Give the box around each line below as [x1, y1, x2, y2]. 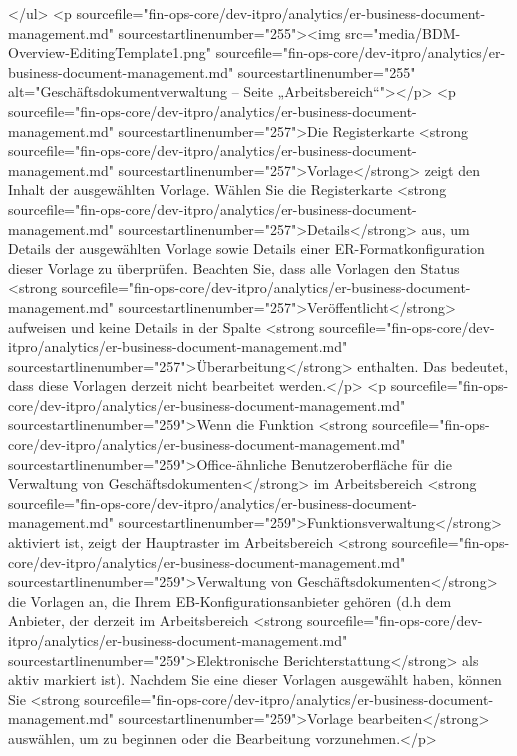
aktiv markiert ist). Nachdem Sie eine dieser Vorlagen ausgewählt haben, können [8, 669, 502, 690]
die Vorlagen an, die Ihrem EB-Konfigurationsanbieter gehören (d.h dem [8, 590, 452, 611]
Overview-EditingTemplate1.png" [8, 42, 212, 63]
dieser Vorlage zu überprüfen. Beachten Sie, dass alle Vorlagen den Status [8, 257, 460, 278]
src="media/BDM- [345, 22, 461, 43]
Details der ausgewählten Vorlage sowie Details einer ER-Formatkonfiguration [8, 238, 485, 259]
